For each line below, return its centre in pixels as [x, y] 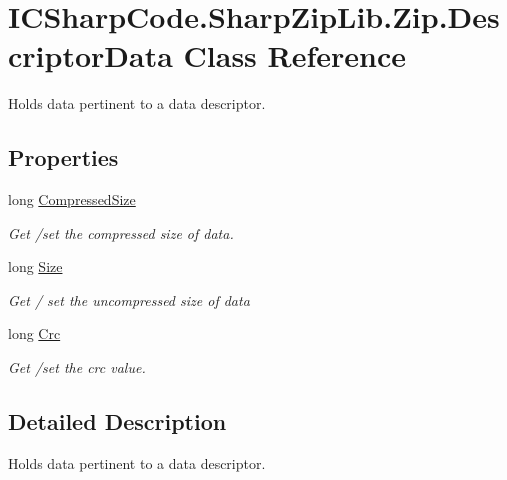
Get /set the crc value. [77, 367]
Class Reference [295, 55]
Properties [63, 157]
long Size [35, 266]
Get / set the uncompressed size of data [129, 299]
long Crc [34, 333]
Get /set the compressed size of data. [121, 232]
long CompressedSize [72, 199]
